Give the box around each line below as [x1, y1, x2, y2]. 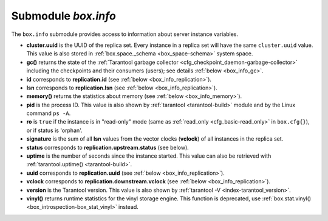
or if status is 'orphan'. [26, 127, 83, 134]
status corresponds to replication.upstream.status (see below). [26, 144, 190, 151]
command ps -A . [26, 110, 71, 117]
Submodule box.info [11, 9, 117, 23]
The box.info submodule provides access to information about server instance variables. [11, 30, 239, 38]
